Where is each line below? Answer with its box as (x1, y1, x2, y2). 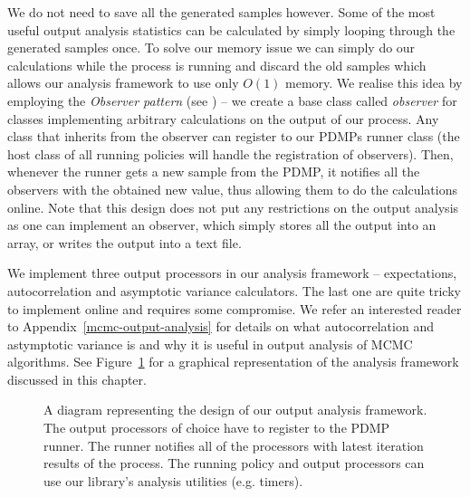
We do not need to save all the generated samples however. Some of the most (7, 3, 436, 21)
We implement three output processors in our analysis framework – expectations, (7, 263, 457, 282)
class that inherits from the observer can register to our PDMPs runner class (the (7, 127, 460, 146)
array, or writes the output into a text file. (7, 233, 242, 252)
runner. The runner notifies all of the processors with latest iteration (43, 435, 424, 454)
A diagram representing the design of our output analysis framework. (43, 400, 427, 419)
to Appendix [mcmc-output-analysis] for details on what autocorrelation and (7, 317, 434, 336)
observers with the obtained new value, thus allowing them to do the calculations (7, 179, 457, 198)
